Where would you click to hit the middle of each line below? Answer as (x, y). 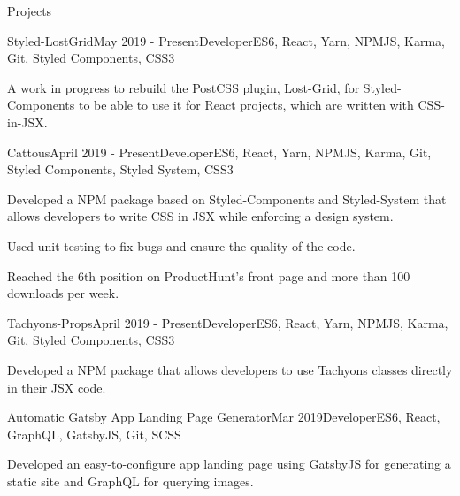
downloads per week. (63, 293)
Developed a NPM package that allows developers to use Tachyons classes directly (230, 369)
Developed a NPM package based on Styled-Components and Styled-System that (227, 198)
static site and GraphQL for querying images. (130, 481)
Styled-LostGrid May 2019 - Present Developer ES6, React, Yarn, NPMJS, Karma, (226, 40)
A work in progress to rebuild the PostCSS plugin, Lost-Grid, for (184, 87)
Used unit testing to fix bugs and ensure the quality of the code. (181, 245)
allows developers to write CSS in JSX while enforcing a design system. (200, 216)
